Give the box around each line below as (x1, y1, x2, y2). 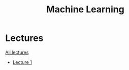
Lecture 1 (12, 59, 32, 65)
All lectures (5, 49, 29, 55)
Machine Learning (46, 4, 124, 15)
